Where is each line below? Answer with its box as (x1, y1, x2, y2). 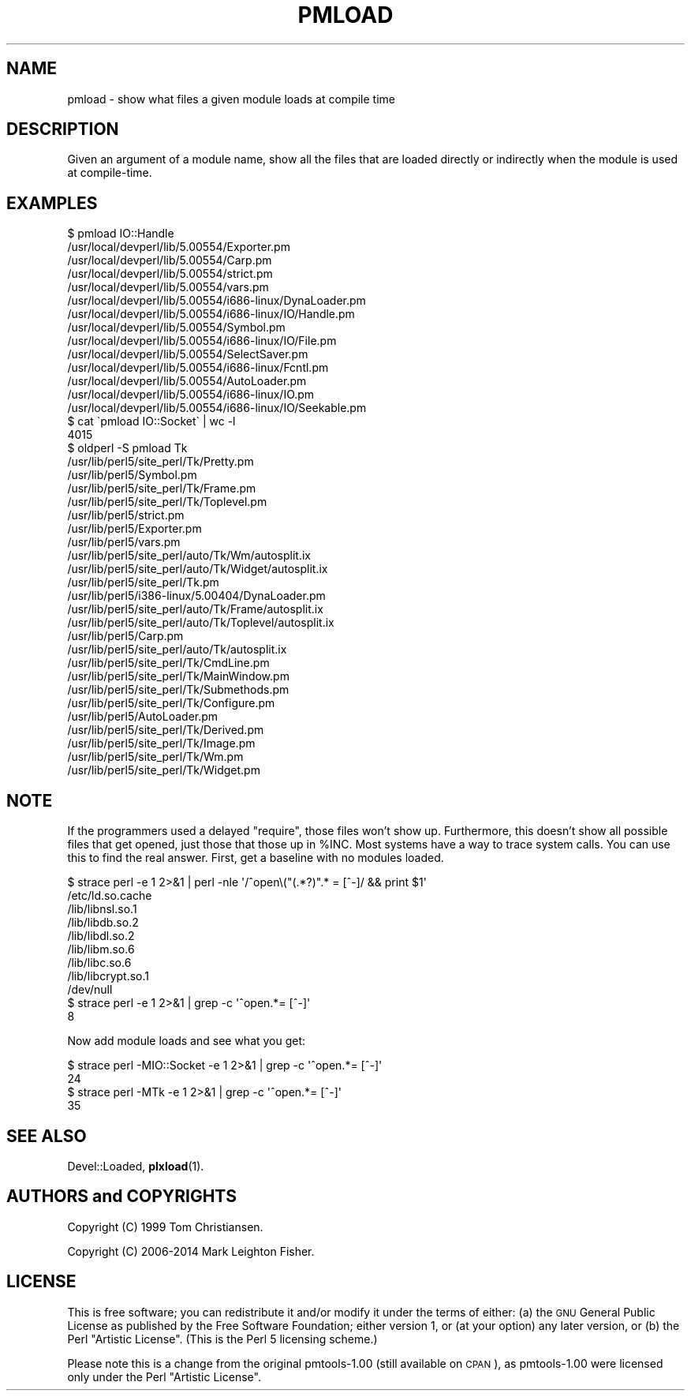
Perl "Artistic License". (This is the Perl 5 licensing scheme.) (67, 1331, 378, 1346)
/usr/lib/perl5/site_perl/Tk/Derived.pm (67, 723, 264, 737)
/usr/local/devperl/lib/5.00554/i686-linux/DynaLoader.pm (67, 294, 366, 308)
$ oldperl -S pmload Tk (67, 441, 188, 455)
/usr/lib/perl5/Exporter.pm (67, 522, 202, 536)
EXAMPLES (6, 193, 98, 213)
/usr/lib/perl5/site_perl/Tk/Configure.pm (67, 696, 275, 710)
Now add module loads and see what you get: (67, 1034, 306, 1048)
